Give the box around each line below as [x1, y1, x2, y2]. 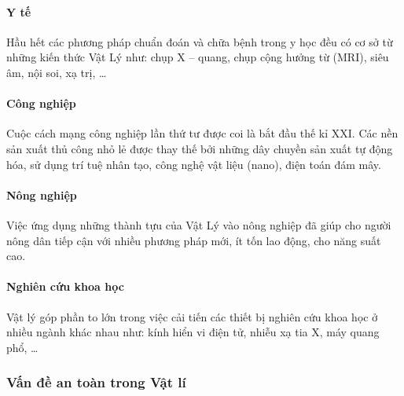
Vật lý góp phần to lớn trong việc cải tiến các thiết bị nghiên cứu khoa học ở [6, 308, 378, 324]
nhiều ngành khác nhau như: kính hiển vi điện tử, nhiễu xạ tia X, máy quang [6, 324, 380, 340]
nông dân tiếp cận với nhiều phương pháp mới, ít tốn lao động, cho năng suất [6, 232, 381, 248]
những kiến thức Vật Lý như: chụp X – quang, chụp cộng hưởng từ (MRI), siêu [6, 49, 389, 65]
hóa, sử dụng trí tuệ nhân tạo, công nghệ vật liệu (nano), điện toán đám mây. [6, 156, 381, 172]
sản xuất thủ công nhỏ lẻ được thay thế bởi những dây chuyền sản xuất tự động [6, 140, 393, 156]
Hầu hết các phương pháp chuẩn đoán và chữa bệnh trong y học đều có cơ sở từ [6, 33, 393, 49]
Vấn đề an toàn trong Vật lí [6, 372, 186, 392]
